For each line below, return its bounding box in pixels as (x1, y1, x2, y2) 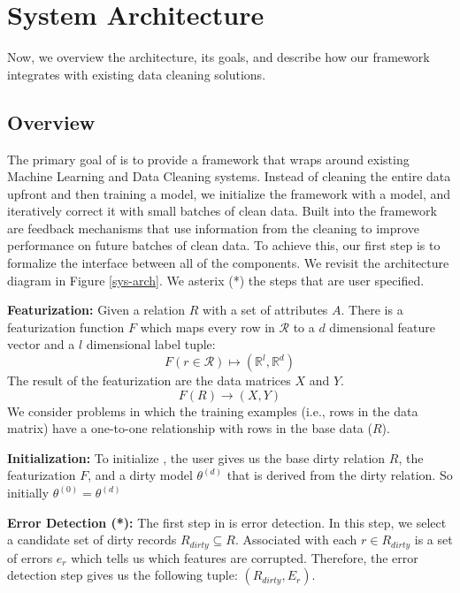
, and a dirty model (88, 466, 193, 484)
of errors (7, 548, 53, 566)
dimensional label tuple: (86, 335, 216, 354)
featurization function (7, 317, 125, 336)
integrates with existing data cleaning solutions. (7, 65, 266, 83)
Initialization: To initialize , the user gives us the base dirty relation (7, 448, 386, 467)
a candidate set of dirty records (7, 530, 177, 549)
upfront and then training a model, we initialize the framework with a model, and (7, 184, 451, 202)
